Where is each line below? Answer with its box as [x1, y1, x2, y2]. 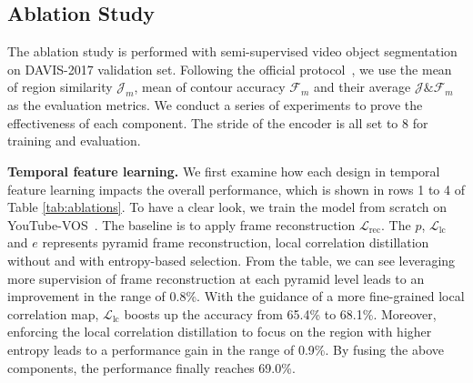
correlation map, [7, 304, 99, 323]
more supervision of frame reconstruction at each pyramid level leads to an [7, 268, 425, 287]
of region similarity [7, 77, 113, 96]
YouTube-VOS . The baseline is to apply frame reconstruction [7, 215, 356, 234]
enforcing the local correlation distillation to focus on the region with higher [7, 322, 432, 341]
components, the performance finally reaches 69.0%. [7, 358, 296, 377]
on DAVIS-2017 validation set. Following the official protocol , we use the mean [7, 59, 452, 78]
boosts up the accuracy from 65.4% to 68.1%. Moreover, [124, 304, 437, 323]
